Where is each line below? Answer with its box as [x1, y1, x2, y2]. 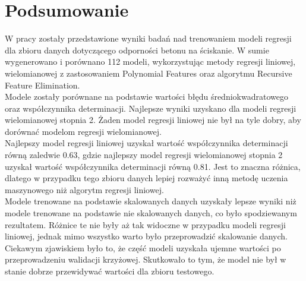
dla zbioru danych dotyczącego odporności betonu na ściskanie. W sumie [5, 43, 269, 56]
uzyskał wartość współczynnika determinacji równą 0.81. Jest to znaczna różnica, [5, 160, 301, 172]
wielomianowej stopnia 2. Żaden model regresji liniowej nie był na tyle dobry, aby [5, 113, 301, 126]
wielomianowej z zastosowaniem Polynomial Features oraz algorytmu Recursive [5, 67, 292, 79]
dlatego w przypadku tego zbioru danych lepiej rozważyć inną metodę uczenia [5, 172, 288, 184]
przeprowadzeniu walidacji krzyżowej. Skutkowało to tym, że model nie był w [5, 253, 286, 266]
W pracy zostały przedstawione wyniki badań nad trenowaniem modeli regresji [5, 32, 292, 45]
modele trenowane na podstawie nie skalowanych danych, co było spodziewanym [5, 207, 297, 219]
